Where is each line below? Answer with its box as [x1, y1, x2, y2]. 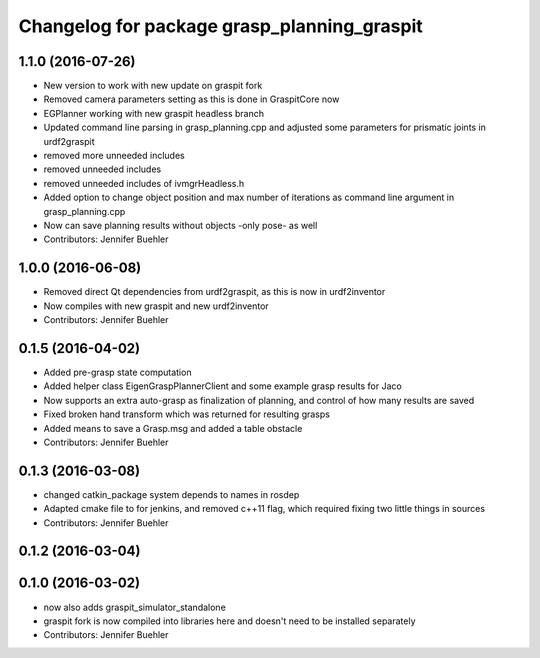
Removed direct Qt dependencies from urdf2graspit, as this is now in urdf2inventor [43, 286, 386, 298]
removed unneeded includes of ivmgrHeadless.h [43, 177, 245, 189]
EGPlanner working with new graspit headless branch [43, 107, 265, 119]
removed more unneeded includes [43, 150, 185, 162]
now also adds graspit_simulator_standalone [43, 601, 227, 613]
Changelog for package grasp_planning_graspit [18, 15, 424, 37]
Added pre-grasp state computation [43, 366, 192, 378]
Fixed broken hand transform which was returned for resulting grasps [43, 408, 330, 420]
